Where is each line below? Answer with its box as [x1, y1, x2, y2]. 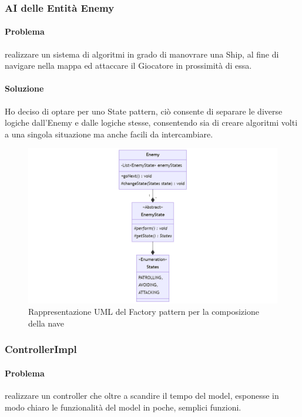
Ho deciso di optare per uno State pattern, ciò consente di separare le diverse [5, 105, 283, 117]
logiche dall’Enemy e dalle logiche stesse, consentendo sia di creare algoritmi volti [5, 116, 298, 129]
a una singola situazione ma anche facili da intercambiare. [5, 127, 213, 140]
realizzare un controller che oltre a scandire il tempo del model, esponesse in [5, 389, 279, 401]
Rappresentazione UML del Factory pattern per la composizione [28, 305, 259, 318]
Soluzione [5, 82, 44, 95]
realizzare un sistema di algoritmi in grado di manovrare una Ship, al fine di [5, 48, 279, 60]
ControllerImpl [5, 342, 77, 357]
